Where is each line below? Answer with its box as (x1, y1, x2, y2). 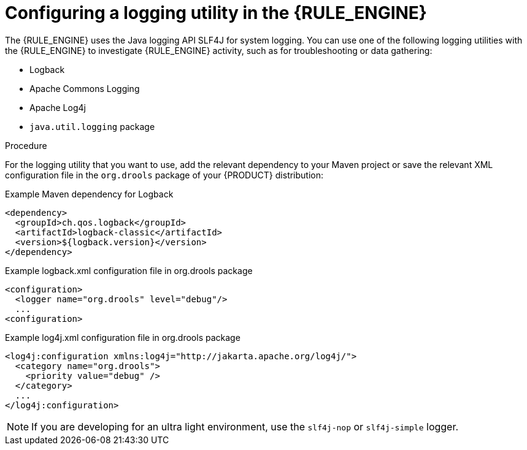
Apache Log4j (29, 102, 86, 113)
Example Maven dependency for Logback (5, 188, 174, 199)
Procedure (5, 140, 47, 151)
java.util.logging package (29, 121, 155, 132)
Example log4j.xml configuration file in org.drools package (5, 332, 240, 343)
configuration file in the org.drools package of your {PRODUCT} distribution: (5, 169, 324, 180)
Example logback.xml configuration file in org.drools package (5, 265, 253, 276)
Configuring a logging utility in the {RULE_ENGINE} (5, 2, 427, 23)
